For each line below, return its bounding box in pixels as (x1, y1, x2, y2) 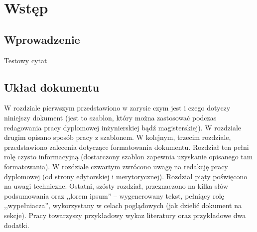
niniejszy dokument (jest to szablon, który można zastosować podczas (4, 112, 217, 122)
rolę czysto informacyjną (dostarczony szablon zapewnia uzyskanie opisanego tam (4, 151, 253, 162)
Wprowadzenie (4, 31, 80, 47)
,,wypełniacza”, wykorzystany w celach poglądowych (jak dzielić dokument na (4, 200, 242, 211)
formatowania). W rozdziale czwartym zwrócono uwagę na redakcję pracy (4, 161, 228, 171)
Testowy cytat (4, 55, 47, 65)
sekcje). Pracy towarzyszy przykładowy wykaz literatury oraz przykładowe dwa (4, 210, 246, 220)
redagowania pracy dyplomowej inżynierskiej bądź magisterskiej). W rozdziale (4, 122, 242, 132)
